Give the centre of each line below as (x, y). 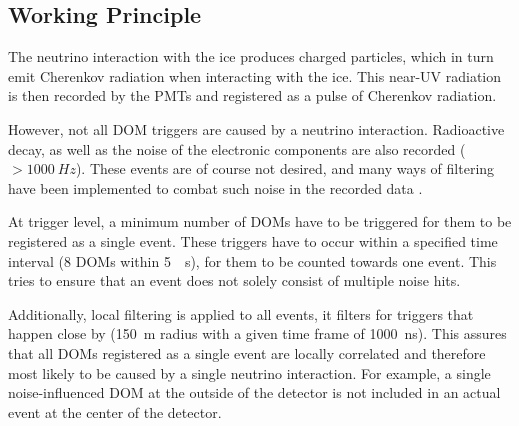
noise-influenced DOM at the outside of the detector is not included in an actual (254, 392)
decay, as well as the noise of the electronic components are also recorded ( (237, 148)
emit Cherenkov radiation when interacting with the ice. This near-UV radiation (255, 75)
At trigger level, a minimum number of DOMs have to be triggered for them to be (260, 221)
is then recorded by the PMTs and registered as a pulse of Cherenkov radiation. (252, 95)
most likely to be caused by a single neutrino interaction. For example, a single (249, 372)
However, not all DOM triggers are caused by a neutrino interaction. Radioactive (256, 128)
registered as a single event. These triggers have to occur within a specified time (253, 240)
